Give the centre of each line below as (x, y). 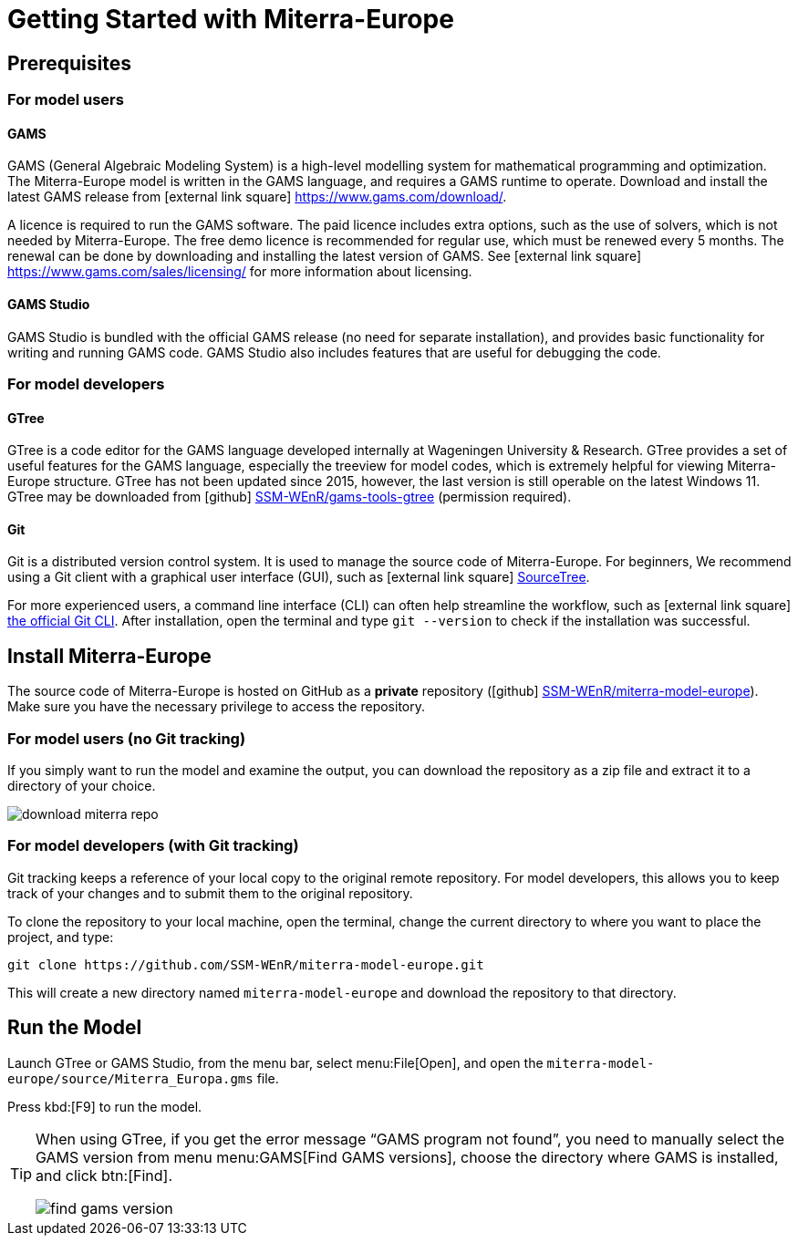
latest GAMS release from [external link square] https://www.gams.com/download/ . (257, 197)
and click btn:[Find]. (104, 1175)
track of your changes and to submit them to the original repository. (210, 893)
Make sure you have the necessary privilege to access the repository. (217, 707)
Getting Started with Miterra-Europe (231, 19)
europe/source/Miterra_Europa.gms (130, 1078)
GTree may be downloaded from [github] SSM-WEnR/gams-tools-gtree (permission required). (290, 497)
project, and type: (61, 937)
